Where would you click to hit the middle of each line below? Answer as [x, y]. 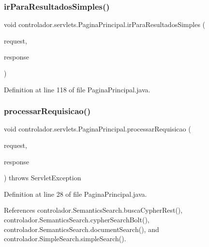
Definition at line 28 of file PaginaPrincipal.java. [75, 194]
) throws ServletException [43, 178]
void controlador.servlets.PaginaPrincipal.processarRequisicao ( [97, 129]
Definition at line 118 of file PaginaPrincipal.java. [77, 89]
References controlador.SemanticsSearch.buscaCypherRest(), [93, 210]
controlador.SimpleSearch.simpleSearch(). [65, 239]
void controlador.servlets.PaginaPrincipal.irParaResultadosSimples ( [105, 24]
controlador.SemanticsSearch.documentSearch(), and [82, 229]
